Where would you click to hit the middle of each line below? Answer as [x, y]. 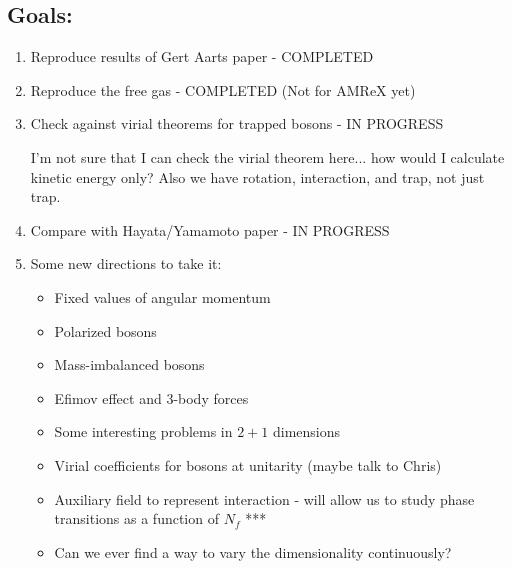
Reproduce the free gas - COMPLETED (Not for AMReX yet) [223, 89]
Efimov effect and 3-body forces [151, 397]
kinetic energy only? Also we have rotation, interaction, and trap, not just [257, 176]
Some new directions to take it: [126, 263]
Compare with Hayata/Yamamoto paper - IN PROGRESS [210, 229]
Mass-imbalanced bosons [129, 364]
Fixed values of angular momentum [162, 296]
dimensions [307, 431]
